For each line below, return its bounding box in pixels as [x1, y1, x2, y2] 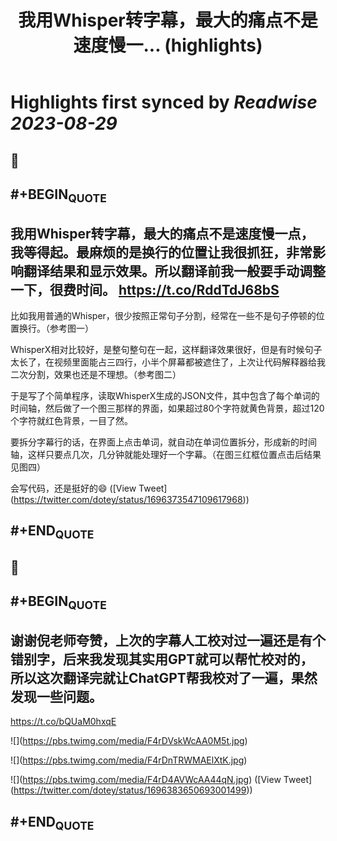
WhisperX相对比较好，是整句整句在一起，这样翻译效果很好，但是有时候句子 [10, 343, 323, 355]
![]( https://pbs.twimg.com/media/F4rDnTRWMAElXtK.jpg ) [10, 754, 248, 766]
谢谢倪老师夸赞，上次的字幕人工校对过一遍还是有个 [10, 632, 326, 649]
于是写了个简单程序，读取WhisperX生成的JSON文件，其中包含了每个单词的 [10, 389, 320, 401]
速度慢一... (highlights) [73, 34, 263, 57]
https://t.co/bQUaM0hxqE [10, 716, 117, 728]
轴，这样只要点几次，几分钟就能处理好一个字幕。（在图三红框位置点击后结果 [10, 448, 322, 460]
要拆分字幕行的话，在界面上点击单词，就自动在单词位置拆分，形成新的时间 [10, 436, 317, 448]
